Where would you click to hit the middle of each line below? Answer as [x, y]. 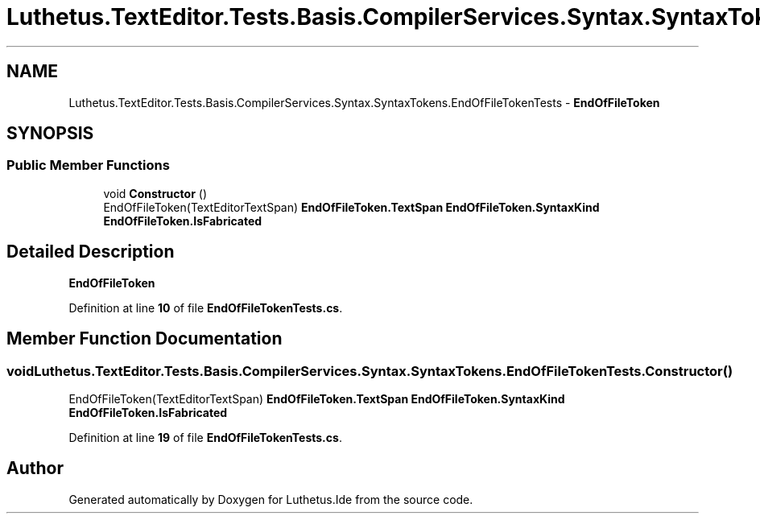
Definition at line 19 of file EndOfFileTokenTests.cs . [205, 437]
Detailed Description [91, 252]
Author [35, 468]
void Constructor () [155, 193]
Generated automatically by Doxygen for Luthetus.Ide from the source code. [271, 499]
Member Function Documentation [145, 339]
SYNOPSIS [50, 134]
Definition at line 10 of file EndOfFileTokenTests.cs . [206, 307]
